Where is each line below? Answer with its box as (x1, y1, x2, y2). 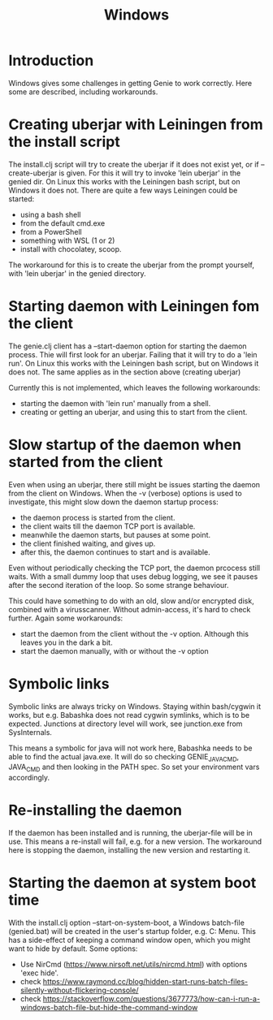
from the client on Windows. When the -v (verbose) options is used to (8, 488, 242, 498)
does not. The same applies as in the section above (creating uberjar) (8, 367, 241, 377)
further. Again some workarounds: (8, 613, 123, 623)
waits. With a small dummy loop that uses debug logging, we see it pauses (8, 571, 258, 581)
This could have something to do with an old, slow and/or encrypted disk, (8, 595, 254, 606)
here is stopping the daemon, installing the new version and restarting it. (8, 845, 250, 855)
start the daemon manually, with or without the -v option (19, 646, 209, 655)
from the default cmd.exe (19, 218, 106, 228)
